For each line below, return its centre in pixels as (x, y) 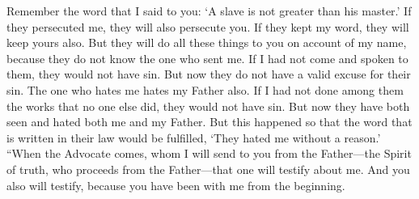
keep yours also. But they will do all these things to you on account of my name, (207, 42)
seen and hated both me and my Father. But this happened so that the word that (209, 122)
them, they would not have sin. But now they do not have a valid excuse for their (209, 74)
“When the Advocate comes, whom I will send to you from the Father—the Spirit (209, 153)
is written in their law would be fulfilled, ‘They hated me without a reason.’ (194, 137)
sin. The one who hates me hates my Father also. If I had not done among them (205, 89)
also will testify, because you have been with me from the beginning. (176, 185)
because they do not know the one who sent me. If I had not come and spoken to (207, 58)
